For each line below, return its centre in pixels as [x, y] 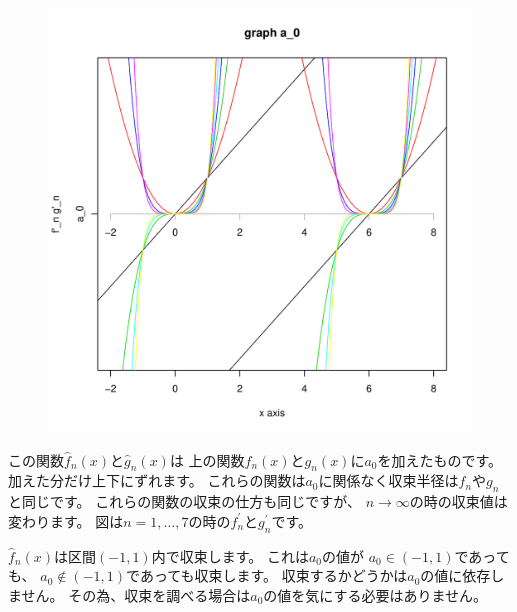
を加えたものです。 [440, 459]
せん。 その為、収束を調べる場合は [136, 594]
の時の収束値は [458, 501]
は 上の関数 [207, 459]
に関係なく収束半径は [388, 480]
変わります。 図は [66, 520]
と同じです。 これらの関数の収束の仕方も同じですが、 [184, 501]
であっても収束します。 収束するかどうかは [267, 575]
